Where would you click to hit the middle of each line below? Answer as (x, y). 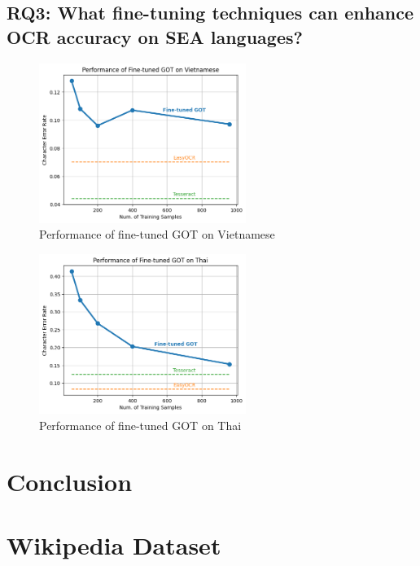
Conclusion (70, 481)
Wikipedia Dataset (114, 544)
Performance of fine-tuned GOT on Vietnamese (157, 234)
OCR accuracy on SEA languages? (155, 36)
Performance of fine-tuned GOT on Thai (140, 425)
